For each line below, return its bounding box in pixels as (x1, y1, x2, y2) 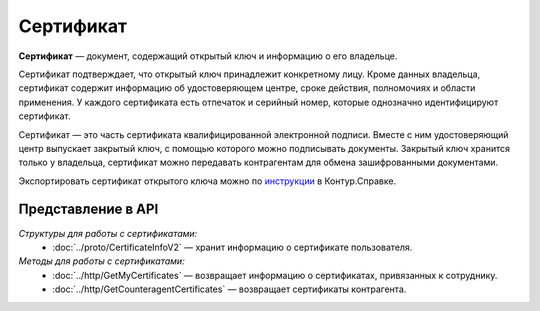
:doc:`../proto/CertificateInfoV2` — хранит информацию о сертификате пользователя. (52, 241, 413, 253)
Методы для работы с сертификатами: (18, 255, 185, 267)
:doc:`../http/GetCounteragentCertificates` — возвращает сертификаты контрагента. (52, 283, 407, 295)
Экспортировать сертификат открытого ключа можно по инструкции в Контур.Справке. (18, 175, 397, 187)
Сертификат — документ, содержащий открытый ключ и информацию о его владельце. (18, 50, 398, 62)
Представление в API (18, 201, 159, 218)
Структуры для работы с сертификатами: (18, 227, 198, 239)
